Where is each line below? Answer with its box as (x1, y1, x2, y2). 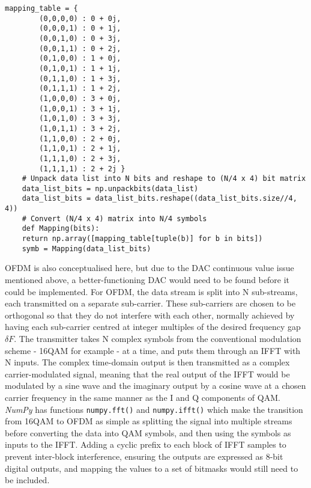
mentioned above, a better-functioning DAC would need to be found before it (5, 273, 289, 285)
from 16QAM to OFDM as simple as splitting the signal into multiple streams (5, 415, 292, 427)
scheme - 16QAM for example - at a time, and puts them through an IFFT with (5, 344, 301, 356)
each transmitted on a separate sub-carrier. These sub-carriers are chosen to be (5, 297, 296, 310)
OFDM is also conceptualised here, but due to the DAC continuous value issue (5, 261, 294, 274)
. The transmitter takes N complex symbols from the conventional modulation (14, 332, 301, 344)
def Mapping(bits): (22, 224, 100, 233)
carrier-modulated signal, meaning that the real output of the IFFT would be (5, 367, 290, 380)
